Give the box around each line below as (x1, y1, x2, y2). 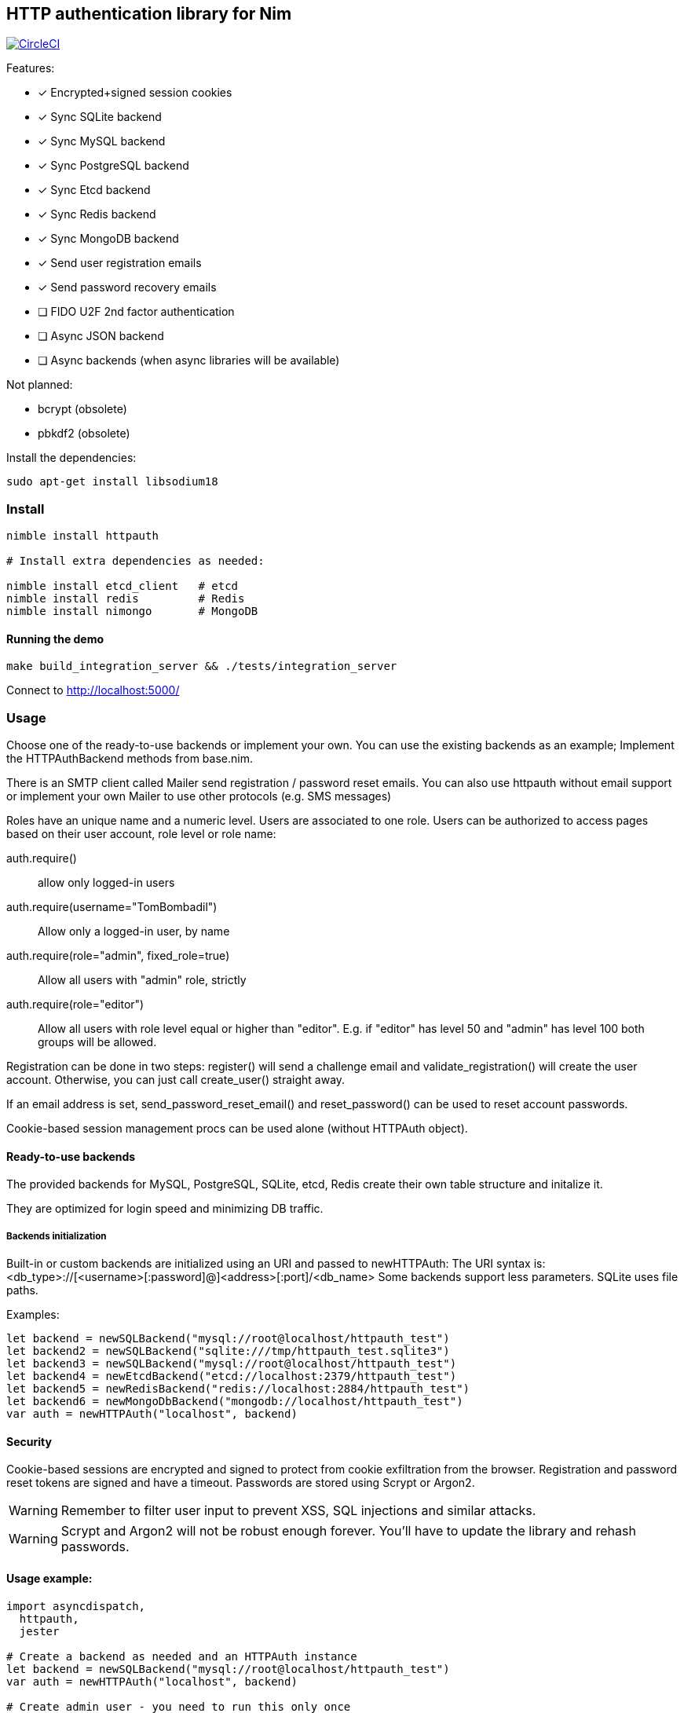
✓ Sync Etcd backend (38, 183, 151, 197)
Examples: (6, 1308, 60, 1322)
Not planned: (6, 378, 73, 392)
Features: (6, 61, 55, 75)
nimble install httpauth (6, 529, 159, 543)
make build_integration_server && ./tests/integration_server (6, 660, 397, 673)
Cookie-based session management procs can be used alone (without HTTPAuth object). (6, 1122, 468, 1136)
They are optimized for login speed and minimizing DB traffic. (6, 1202, 324, 1216)
